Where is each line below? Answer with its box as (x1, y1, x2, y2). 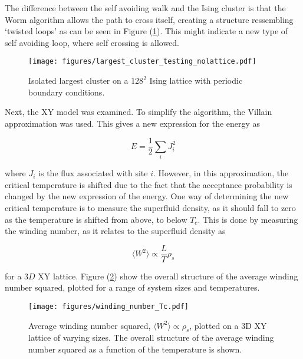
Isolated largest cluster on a (28, 74, 129, 87)
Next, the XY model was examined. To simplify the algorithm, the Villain (5, 106, 272, 118)
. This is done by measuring (197, 213, 298, 225)
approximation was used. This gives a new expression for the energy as (5, 117, 261, 129)
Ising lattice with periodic (149, 74, 243, 87)
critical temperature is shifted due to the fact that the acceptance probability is (5, 178, 292, 190)
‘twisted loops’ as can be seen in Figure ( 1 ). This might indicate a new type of (5, 25, 288, 37)
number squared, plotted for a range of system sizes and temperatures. (5, 281, 260, 294)
